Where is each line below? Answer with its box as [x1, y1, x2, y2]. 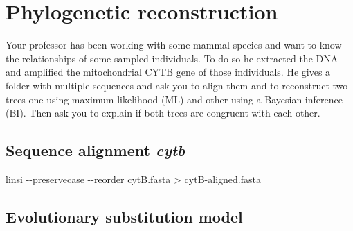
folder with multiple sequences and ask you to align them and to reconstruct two [6, 78, 348, 92]
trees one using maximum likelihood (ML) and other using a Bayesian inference [6, 92, 343, 106]
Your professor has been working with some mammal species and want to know [6, 37, 342, 52]
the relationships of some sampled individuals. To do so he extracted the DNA [6, 51, 338, 65]
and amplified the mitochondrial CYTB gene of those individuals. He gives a [6, 65, 331, 79]
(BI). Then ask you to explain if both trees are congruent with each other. [6, 105, 320, 120]
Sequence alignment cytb [6, 139, 185, 161]
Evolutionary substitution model [6, 205, 243, 227]
